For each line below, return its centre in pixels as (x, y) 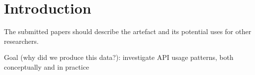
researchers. (21, 41)
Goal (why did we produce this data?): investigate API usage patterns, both (119, 57)
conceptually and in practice (47, 66)
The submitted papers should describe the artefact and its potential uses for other (128, 31)
